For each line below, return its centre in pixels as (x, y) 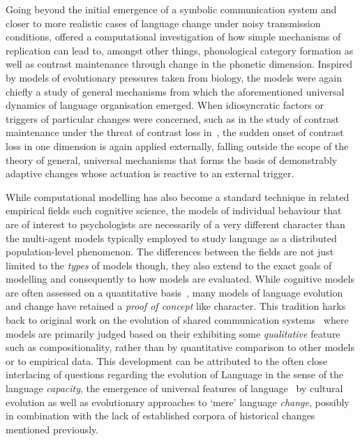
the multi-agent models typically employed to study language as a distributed (171, 238)
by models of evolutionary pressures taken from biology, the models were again (174, 77)
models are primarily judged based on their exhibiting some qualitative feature (173, 333)
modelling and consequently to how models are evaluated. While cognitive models (180, 279)
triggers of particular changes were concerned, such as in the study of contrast (172, 118)
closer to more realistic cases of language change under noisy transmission (163, 23)
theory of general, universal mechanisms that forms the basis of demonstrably (172, 159)
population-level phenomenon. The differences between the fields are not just (170, 252)
